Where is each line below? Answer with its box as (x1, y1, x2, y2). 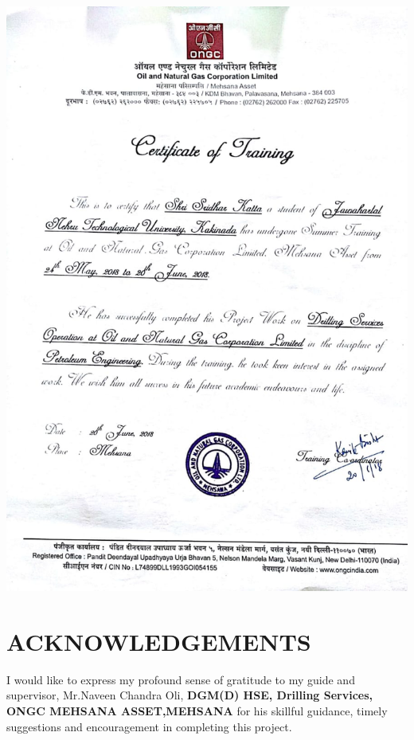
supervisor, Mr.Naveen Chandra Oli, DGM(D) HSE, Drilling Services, (6, 687, 373, 703)
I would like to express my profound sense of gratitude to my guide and (6, 671, 355, 687)
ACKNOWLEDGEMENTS (6, 624, 311, 657)
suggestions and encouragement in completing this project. (6, 718, 292, 734)
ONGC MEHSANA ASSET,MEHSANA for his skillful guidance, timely (6, 703, 388, 719)
